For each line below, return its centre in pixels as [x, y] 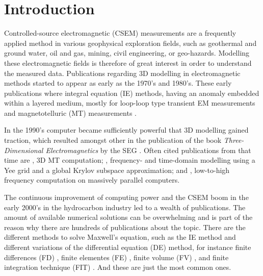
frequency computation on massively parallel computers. [92, 180]
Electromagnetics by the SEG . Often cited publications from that [148, 150]
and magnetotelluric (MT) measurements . [71, 112]
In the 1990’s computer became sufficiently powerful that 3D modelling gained [126, 130]
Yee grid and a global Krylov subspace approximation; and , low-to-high [117, 170]
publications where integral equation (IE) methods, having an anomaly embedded [132, 93]
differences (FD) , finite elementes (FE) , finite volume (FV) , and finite [116, 257]
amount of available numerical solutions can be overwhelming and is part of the [128, 217]
